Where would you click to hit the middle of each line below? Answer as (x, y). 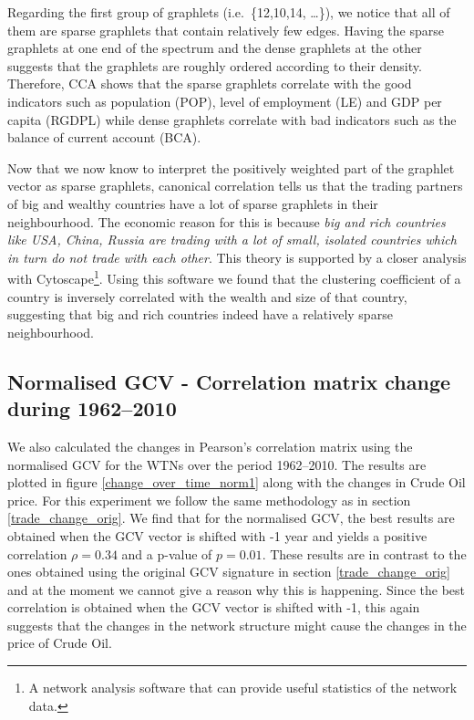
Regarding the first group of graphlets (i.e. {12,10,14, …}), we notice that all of (229, 12)
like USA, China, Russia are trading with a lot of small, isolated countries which (232, 240)
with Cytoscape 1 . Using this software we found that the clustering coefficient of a (234, 277)
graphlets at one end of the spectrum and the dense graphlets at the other (215, 48)
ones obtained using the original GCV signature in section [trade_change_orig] (229, 572)
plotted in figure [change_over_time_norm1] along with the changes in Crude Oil (237, 482)
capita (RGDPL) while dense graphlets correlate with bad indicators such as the (232, 119)
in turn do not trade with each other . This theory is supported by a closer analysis (237, 257)
